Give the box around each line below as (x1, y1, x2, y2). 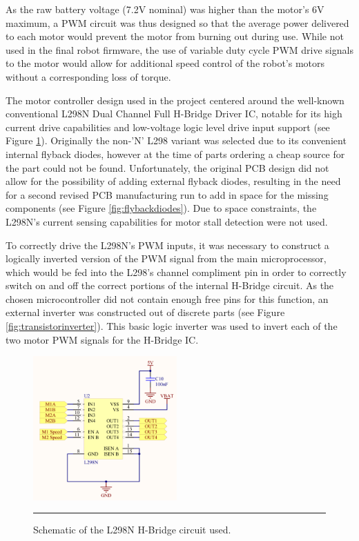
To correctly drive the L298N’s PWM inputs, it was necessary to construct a (6, 237, 329, 252)
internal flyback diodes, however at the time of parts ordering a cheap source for (6, 146, 345, 161)
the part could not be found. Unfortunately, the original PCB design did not (6, 160, 329, 175)
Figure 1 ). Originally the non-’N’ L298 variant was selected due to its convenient (6, 133, 347, 148)
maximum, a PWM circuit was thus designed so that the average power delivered (6, 15, 349, 30)
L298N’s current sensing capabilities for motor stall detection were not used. (6, 214, 328, 228)
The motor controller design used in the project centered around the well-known (6, 92, 345, 107)
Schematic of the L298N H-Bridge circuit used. (33, 522, 231, 537)
